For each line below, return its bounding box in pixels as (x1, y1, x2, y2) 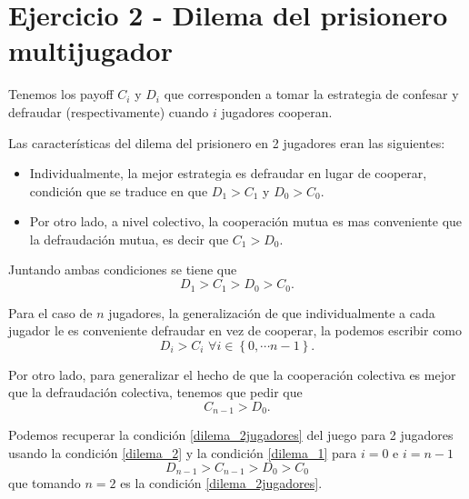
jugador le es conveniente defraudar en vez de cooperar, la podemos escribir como (8, 321, 463, 340)
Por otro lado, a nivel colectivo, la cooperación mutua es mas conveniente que (29, 212, 463, 231)
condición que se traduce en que (29, 181, 208, 200)
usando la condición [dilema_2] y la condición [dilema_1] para (8, 443, 357, 462)
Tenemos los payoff (8, 85, 114, 104)
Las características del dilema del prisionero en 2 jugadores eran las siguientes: (8, 133, 445, 152)
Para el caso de (8, 303, 93, 322)
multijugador (8, 32, 173, 69)
